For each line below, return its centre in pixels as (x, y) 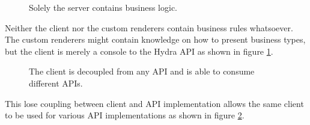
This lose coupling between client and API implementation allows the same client (154, 103)
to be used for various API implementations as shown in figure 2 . (125, 115)
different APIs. (56, 83)
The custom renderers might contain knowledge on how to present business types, (155, 39)
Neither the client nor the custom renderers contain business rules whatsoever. (149, 27)
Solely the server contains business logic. (103, 7)
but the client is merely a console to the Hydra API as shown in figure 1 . (139, 51)
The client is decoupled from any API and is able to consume (142, 71)
